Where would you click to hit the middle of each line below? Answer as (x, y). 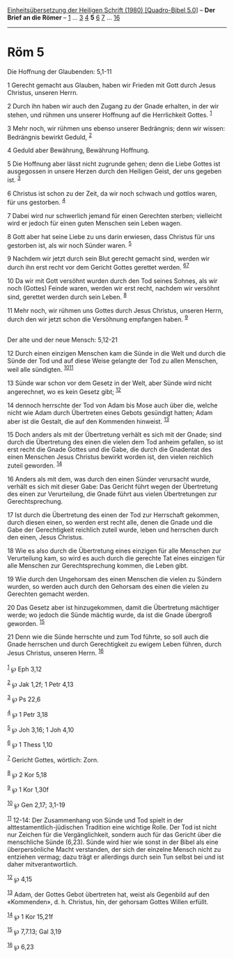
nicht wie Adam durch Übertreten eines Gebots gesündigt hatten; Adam (110, 412)
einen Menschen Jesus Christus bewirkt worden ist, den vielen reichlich (110, 457)
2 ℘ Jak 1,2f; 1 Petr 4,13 (40, 683)
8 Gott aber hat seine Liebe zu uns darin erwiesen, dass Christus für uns (111, 236)
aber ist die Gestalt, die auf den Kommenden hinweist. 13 (88, 421)
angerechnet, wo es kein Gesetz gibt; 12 (64, 391)
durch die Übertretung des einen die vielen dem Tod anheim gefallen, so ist (115, 442)
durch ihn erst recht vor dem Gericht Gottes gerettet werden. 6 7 (98, 267)
